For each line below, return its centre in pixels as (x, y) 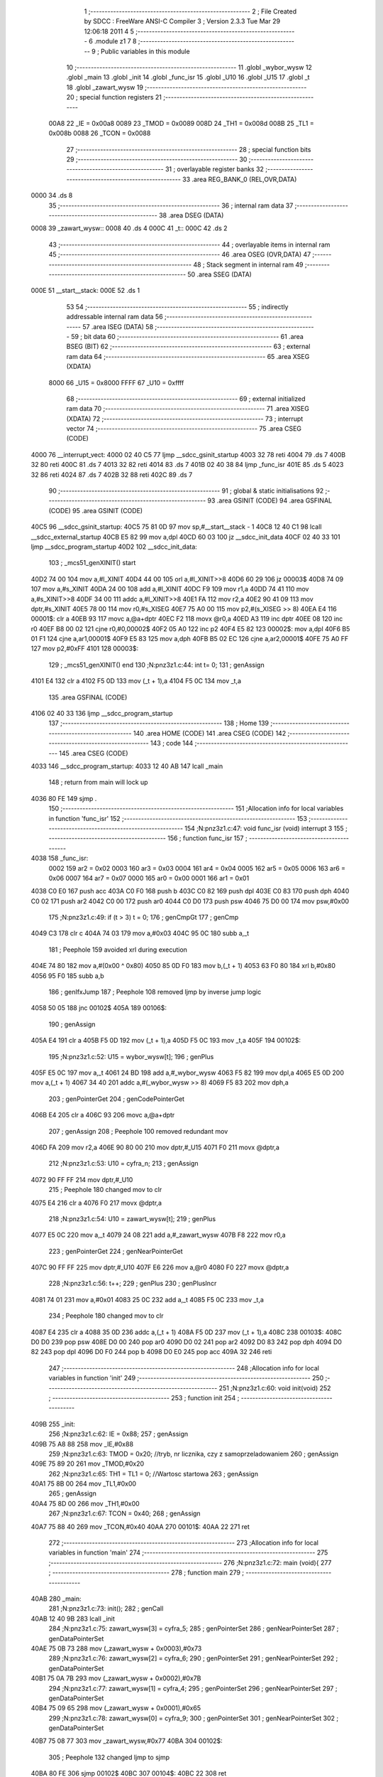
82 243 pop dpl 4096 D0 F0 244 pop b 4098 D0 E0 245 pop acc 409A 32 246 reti (151, 1352)
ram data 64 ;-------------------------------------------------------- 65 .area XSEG (188, 356)
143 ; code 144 (172, 743)
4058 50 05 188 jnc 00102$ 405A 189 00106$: (99, 1008)
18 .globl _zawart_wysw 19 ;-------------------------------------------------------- (187, 87)
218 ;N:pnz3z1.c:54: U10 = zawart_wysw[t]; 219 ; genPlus (132, 1218)
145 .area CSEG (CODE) (94, 753)
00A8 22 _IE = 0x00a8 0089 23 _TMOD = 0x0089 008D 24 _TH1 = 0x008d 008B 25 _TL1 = (182, 123)
